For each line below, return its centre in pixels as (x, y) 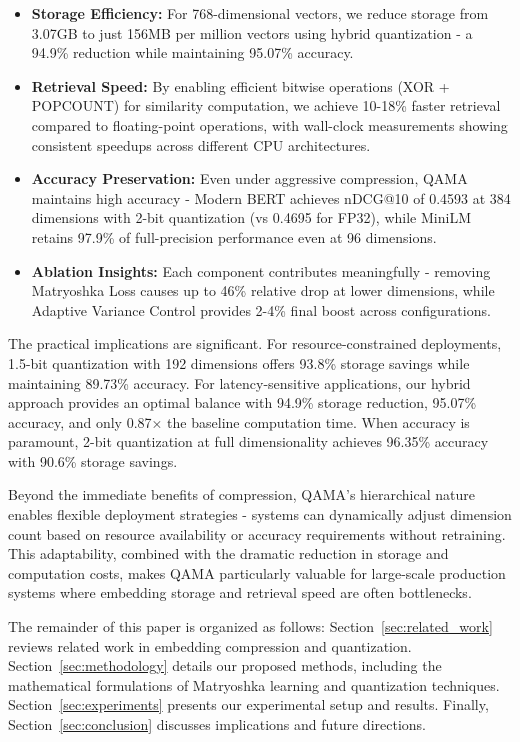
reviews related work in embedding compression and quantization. (210, 645)
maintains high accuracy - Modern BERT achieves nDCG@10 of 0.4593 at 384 (271, 197)
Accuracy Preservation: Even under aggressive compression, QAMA (249, 178)
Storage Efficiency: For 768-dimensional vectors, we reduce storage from (260, 13)
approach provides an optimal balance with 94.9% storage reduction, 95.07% (242, 402)
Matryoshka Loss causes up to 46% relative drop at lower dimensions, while (263, 290)
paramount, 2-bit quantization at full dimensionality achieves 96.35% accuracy (248, 441)
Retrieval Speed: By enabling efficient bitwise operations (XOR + (240, 85)
